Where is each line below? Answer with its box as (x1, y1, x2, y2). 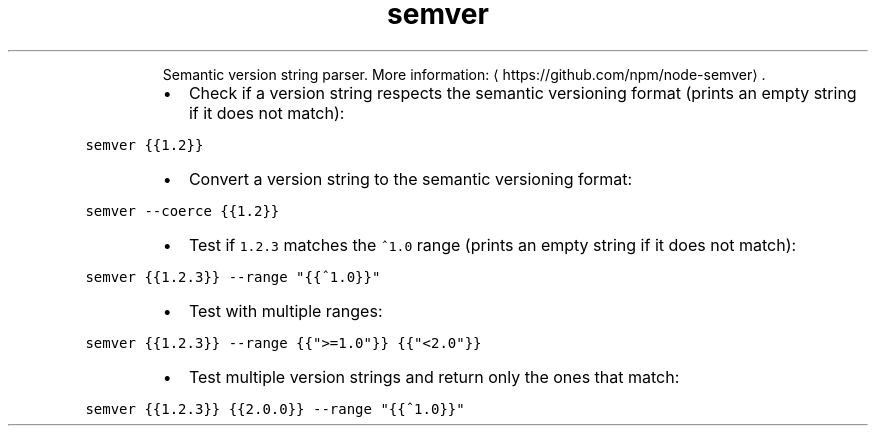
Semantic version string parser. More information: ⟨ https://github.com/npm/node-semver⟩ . (162, 65, 766, 83)
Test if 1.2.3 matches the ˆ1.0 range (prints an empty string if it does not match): (188, 234, 797, 255)
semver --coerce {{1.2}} (85, 202, 280, 219)
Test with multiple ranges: (188, 300, 383, 321)
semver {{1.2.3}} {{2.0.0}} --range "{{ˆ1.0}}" (85, 400, 465, 417)
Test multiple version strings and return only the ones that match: (188, 366, 680, 387)
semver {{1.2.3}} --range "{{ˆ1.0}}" (85, 268, 381, 285)
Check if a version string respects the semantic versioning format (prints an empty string (188, 82, 857, 103)
